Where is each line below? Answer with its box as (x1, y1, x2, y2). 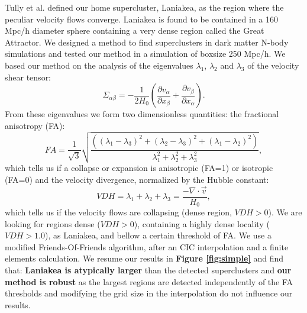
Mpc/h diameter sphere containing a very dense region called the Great (5, 24, 264, 37)
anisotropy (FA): (5, 119, 65, 131)
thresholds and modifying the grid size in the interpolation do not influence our (5, 287, 293, 299)
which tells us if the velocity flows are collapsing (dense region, (5, 206, 232, 218)
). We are (268, 206, 302, 218)
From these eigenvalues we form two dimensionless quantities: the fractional (5, 108, 279, 120)
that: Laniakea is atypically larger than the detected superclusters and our (5, 264, 292, 276)
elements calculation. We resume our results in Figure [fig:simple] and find (5, 252, 283, 264)
